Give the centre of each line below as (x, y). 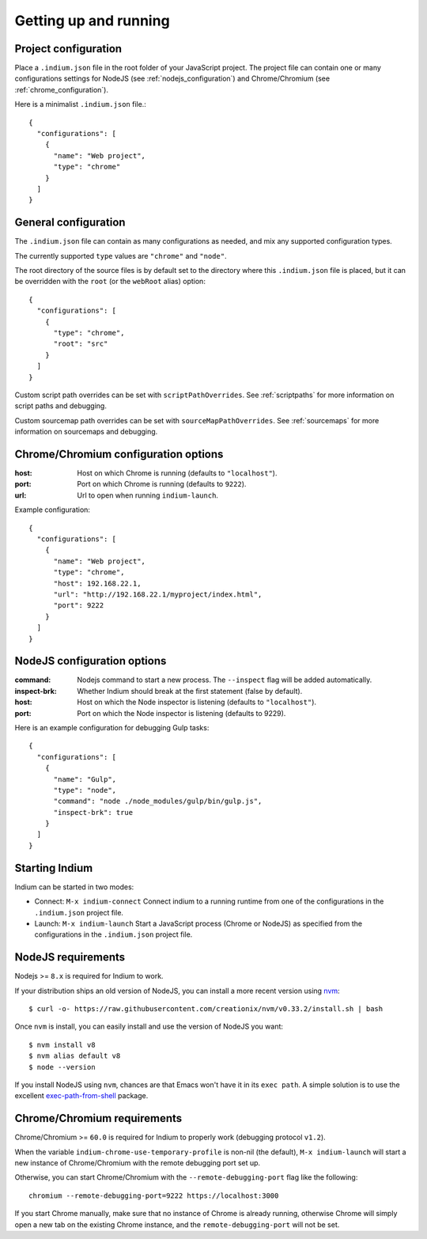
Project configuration (68, 49)
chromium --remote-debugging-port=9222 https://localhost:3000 (154, 1195)
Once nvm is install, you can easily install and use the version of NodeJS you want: (149, 1027)
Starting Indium (54, 868)
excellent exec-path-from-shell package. (81, 1096)
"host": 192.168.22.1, (97, 583)
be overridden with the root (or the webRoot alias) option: (110, 282)
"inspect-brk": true (93, 812)
